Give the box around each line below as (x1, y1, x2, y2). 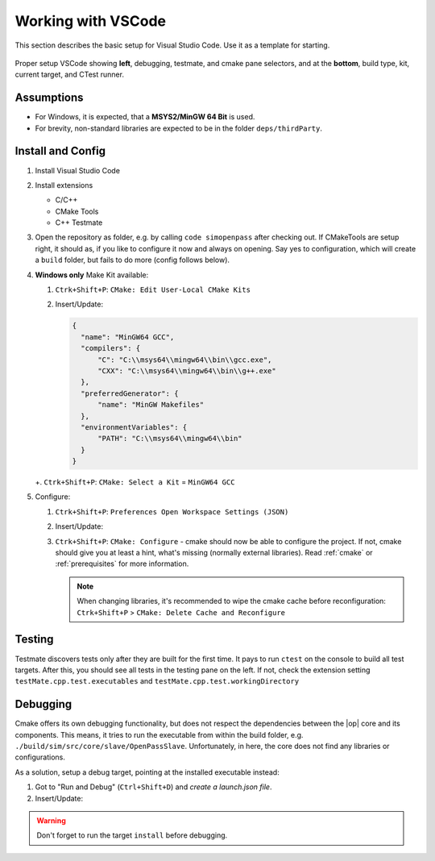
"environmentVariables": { (81, 422, 188, 431)
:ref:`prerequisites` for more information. (55, 559, 189, 568)
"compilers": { (81, 343, 141, 353)
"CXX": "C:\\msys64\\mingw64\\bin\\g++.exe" (97, 366, 277, 375)
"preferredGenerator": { (81, 389, 179, 398)
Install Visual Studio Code (35, 165, 121, 175)
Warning (36, 815, 66, 826)
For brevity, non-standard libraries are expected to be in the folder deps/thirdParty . (35, 123, 322, 133)
